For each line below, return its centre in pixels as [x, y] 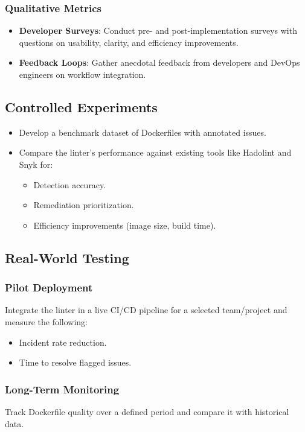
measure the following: [47, 321]
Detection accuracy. [70, 184]
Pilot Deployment [49, 287]
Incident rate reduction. [63, 342]
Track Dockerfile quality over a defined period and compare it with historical [147, 411]
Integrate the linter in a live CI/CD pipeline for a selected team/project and [146, 310]
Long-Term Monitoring [62, 389]
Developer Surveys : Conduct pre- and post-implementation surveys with [158, 30]
